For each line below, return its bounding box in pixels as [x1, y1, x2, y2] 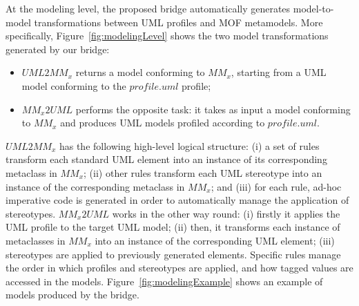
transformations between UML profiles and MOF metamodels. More [34, 15, 323, 29]
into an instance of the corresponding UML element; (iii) [95, 233, 335, 247]
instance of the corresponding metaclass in [6, 179, 185, 193]
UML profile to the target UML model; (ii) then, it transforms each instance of [6, 220, 340, 234]
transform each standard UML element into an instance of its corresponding [6, 152, 327, 166]
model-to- [293, 1, 334, 15]
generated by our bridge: [6, 41, 110, 56]
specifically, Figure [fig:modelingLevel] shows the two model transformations [6, 28, 329, 43]
